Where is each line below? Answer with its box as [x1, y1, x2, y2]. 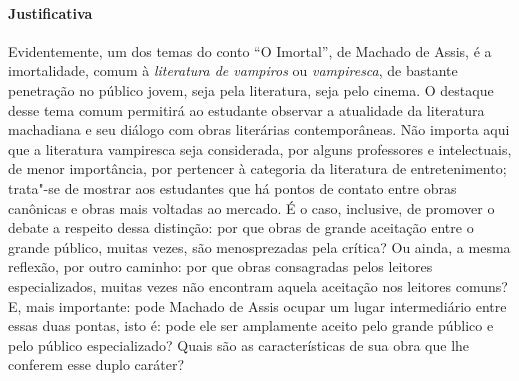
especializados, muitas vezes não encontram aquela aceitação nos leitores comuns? [8, 275, 508, 296]
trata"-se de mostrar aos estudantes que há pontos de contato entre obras [8, 177, 457, 198]
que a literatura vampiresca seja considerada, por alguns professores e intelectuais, [8, 138, 512, 159]
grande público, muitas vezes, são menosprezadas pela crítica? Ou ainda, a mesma [8, 236, 511, 257]
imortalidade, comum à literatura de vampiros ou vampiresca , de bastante [8, 60, 458, 81]
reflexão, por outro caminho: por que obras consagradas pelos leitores [8, 256, 433, 277]
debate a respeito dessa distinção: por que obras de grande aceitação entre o [8, 217, 474, 238]
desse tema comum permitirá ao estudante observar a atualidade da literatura [8, 99, 485, 120]
